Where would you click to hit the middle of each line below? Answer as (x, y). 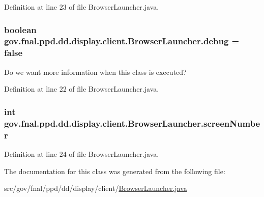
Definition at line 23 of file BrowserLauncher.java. (82, 7)
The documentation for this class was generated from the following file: (115, 171)
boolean (20, 29)
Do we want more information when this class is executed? (95, 72)
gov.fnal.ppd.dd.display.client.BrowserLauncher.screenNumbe (132, 123)
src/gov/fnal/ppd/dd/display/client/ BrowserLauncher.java (96, 188)
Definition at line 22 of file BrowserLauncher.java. (82, 89)
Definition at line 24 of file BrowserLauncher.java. (82, 153)
